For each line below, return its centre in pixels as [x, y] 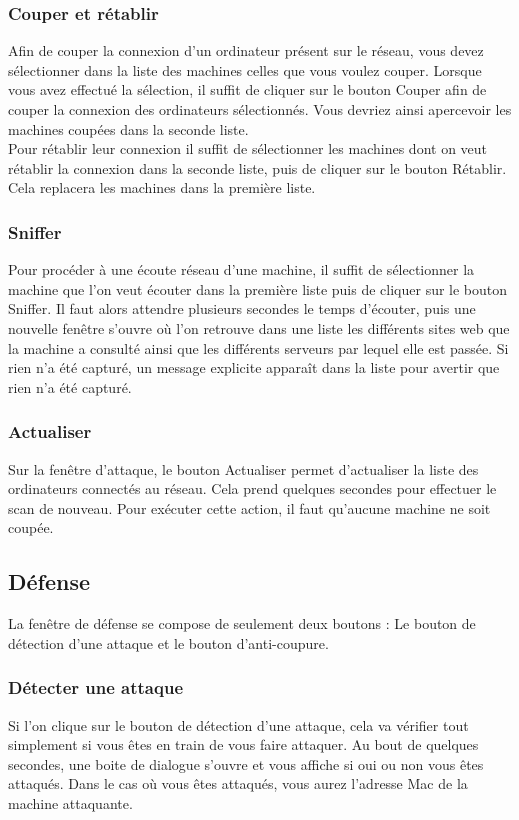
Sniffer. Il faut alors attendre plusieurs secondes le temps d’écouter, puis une [242, 308]
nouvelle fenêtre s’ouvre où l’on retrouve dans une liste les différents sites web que [259, 327]
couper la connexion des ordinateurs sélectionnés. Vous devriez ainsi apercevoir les [260, 109]
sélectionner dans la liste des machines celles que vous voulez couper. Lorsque [245, 69]
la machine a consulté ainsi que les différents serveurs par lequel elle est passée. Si [258, 347]
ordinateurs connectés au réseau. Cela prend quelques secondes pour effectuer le [252, 488]
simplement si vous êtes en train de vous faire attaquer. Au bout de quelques [243, 744]
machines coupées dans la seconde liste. [128, 128]
